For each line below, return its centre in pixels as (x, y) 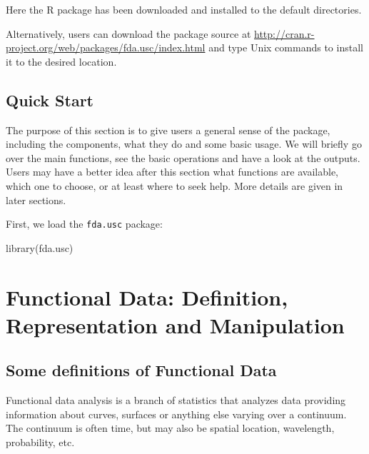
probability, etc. (40, 442)
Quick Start (50, 100)
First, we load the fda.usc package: (84, 224)
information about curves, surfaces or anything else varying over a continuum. (176, 414)
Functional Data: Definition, (147, 297)
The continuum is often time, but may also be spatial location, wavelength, (170, 428)
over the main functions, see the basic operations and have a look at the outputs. (183, 157)
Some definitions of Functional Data (141, 370)
